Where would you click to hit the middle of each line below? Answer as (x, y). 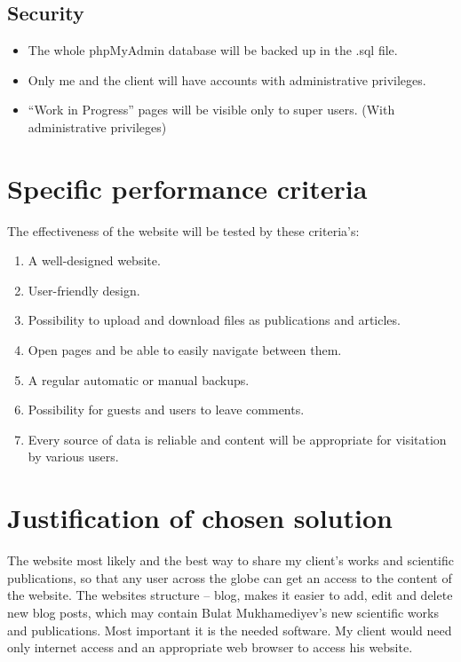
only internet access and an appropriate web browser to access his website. (210, 647)
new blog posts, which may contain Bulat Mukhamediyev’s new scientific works (223, 612)
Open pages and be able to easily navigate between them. (185, 350)
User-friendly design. (84, 290)
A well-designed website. (94, 260)
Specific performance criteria (187, 188)
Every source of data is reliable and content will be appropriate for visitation (237, 439)
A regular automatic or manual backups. (139, 379)
